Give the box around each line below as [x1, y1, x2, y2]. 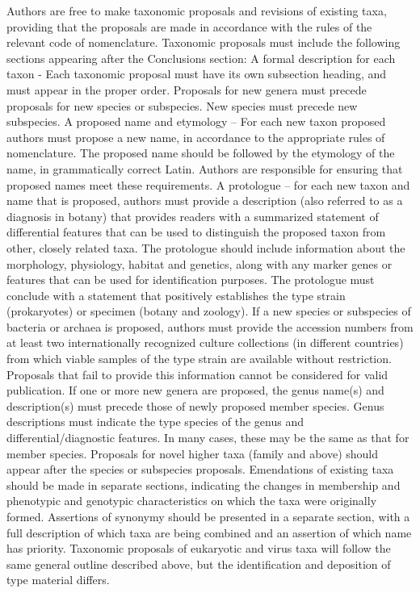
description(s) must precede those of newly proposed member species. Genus [6, 397, 384, 414]
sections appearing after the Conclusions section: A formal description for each [6, 49, 396, 66]
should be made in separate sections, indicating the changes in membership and [6, 476, 401, 493]
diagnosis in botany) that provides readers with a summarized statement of [6, 207, 379, 224]
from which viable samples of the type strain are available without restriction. [6, 350, 392, 367]
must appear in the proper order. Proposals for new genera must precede [6, 81, 367, 98]
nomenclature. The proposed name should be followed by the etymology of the [6, 144, 395, 161]
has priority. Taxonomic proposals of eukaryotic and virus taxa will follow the [6, 540, 391, 557]
